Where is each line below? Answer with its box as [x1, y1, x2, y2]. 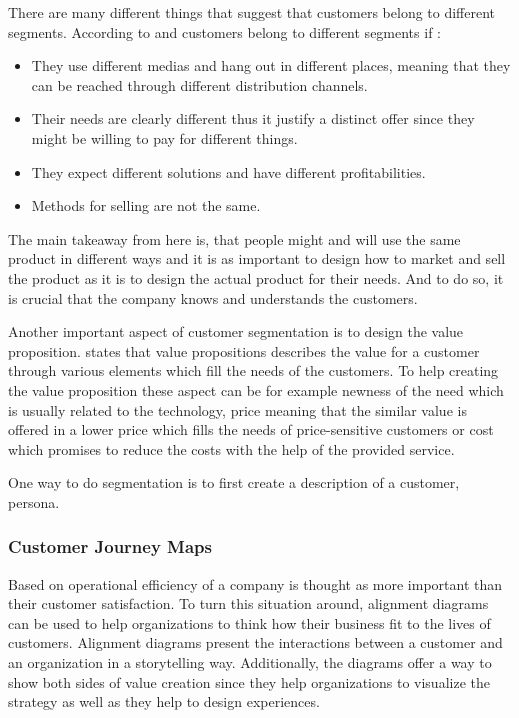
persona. [8, 491, 60, 512]
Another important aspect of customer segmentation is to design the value [8, 321, 464, 342]
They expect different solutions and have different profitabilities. [31, 161, 426, 182]
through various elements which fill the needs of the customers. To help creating [8, 360, 499, 381]
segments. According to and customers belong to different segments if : [8, 21, 441, 42]
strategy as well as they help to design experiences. [8, 691, 320, 712]
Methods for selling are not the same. [31, 195, 261, 216]
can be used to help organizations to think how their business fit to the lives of [8, 612, 491, 633]
